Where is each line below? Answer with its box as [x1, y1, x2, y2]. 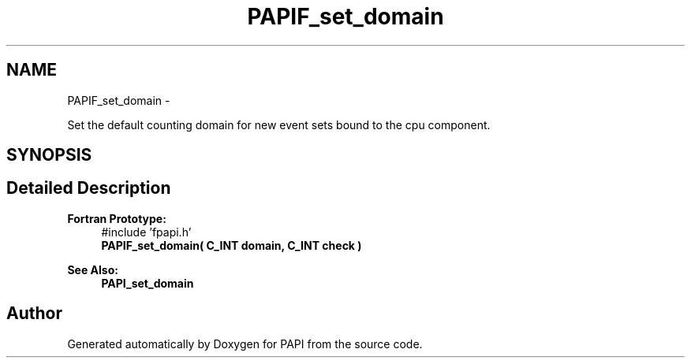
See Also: [67, 262, 118, 277]
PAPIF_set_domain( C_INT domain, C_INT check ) [101, 238, 362, 252]
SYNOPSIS [6, 145, 92, 165]
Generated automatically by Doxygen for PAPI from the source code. [67, 336, 423, 351]
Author [6, 303, 62, 324]
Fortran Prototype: [67, 211, 166, 225]
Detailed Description [6, 178, 171, 199]
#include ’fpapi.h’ [101, 225, 192, 239]
